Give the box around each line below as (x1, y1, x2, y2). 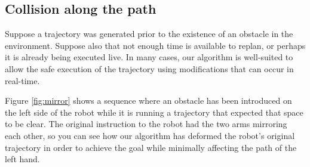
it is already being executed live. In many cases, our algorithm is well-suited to (5, 51, 293, 63)
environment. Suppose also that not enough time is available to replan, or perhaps (5, 39, 306, 51)
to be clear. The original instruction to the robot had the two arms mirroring (5, 117, 287, 130)
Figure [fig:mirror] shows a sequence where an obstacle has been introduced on (5, 94, 292, 107)
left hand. (5, 153, 40, 165)
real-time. (5, 74, 40, 86)
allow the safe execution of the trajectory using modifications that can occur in (5, 62, 294, 75)
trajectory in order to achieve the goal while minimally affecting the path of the (5, 141, 297, 153)
